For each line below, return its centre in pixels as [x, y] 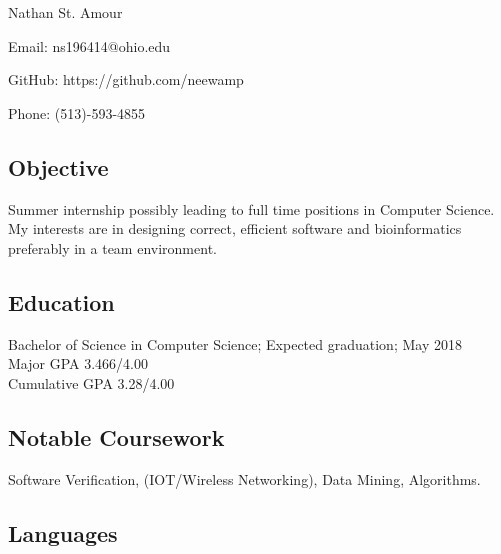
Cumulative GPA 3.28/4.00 [91, 382]
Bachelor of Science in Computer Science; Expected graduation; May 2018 [235, 343]
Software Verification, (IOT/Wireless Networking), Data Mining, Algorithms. [244, 478]
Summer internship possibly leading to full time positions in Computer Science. [251, 208]
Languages [63, 532]
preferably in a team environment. [112, 247]
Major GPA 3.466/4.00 [78, 363]
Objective [58, 166]
